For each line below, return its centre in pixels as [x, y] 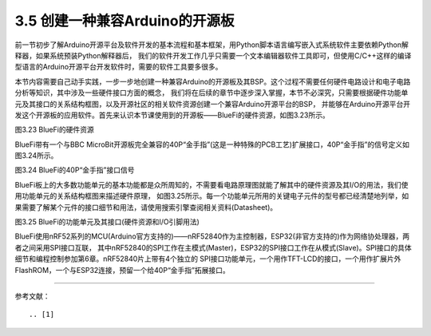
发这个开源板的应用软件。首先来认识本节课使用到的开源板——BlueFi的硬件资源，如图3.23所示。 [172, 115]
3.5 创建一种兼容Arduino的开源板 [125, 21]
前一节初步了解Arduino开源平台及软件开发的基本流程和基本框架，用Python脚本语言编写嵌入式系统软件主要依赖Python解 [212, 45]
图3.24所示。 [36, 156]
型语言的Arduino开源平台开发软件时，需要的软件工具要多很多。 [119, 67]
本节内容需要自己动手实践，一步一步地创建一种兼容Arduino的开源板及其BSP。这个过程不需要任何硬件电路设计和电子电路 [213, 81]
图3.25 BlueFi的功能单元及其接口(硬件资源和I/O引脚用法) [107, 222]
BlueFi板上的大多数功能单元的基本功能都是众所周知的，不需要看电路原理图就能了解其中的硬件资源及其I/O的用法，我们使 [212, 184]
